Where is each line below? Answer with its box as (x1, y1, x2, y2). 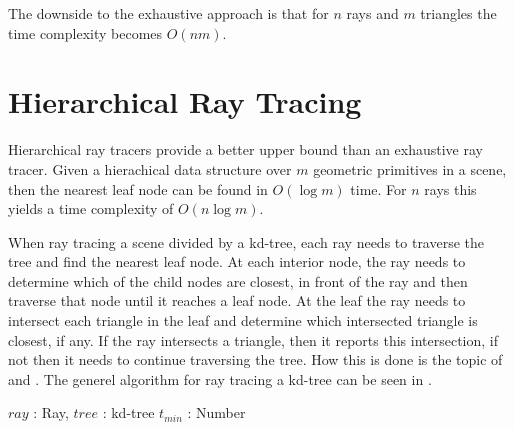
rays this (424, 178, 477, 199)
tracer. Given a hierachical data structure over (8, 158, 292, 179)
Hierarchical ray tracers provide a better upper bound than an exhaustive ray (8, 139, 483, 160)
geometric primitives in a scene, (313, 158, 507, 179)
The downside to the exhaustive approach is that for (8, 3, 329, 23)
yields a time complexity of (8, 198, 174, 219)
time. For (350, 178, 407, 199)
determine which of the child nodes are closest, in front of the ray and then (8, 270, 468, 291)
